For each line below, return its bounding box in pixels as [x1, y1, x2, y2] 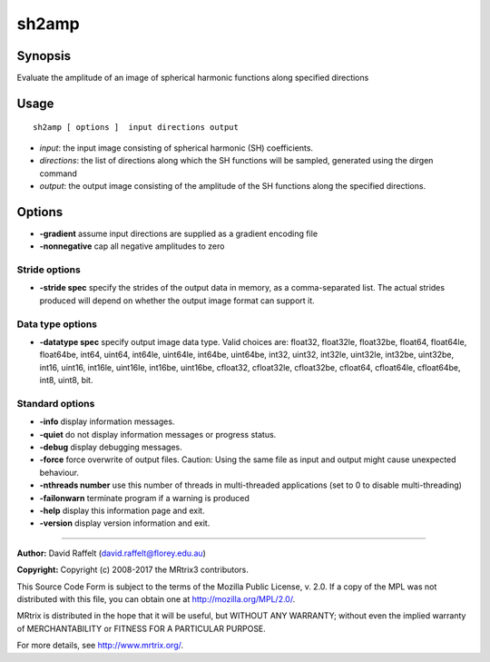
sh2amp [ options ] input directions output [33, 123, 240, 133]
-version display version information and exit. [39, 518, 211, 529]
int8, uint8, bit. [39, 375, 93, 386]
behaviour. [39, 467, 80, 478]
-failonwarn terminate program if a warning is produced [39, 492, 250, 503]
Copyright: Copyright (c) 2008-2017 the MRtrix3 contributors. [16, 564, 250, 576]
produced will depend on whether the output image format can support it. [39, 295, 315, 306]
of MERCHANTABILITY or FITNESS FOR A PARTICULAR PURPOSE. [16, 623, 267, 634]
